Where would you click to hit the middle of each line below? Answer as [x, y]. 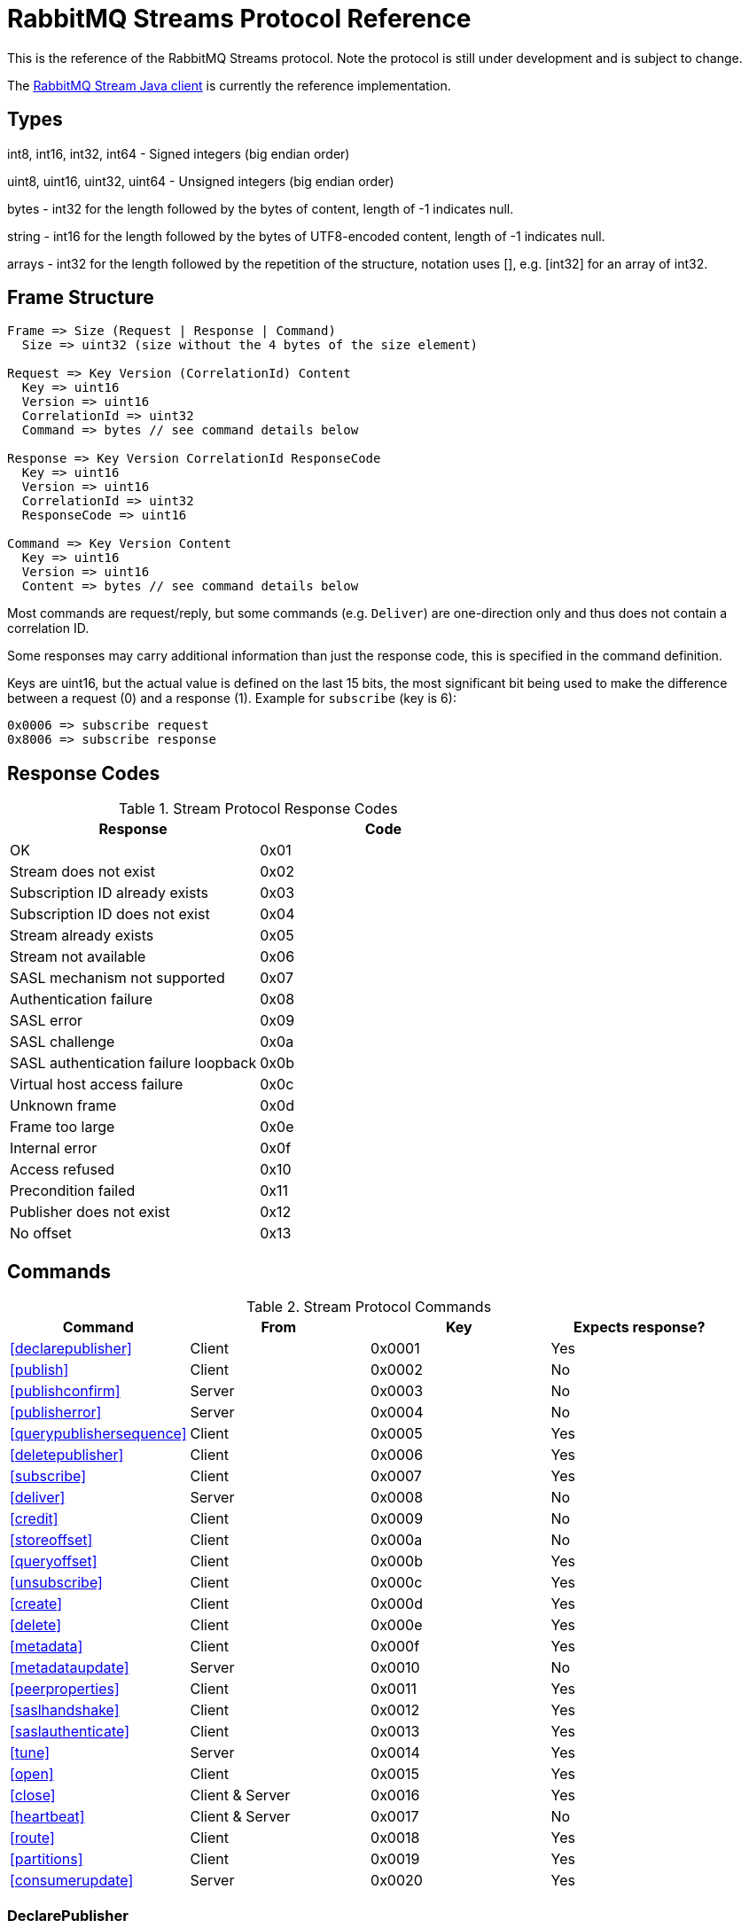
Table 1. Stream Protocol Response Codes [258, 809]
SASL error [47, 1021]
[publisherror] [56, 1413]
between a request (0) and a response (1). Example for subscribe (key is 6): [232, 699]
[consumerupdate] [72, 1881]
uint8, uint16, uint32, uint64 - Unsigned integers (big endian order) [201, 181]
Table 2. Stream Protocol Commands [369, 1307]
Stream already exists [82, 936]
